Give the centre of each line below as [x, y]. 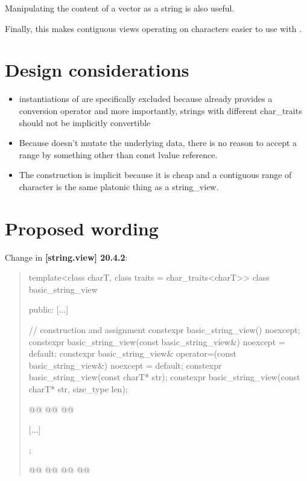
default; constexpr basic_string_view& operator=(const [133, 353]
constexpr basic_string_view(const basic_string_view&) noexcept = [157, 341]
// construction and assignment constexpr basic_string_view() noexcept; [164, 329]
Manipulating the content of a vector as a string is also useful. [120, 8]
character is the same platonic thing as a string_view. [119, 186]
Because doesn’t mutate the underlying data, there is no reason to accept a [158, 143]
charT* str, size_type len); [78, 388]
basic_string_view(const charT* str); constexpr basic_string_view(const [164, 377]
